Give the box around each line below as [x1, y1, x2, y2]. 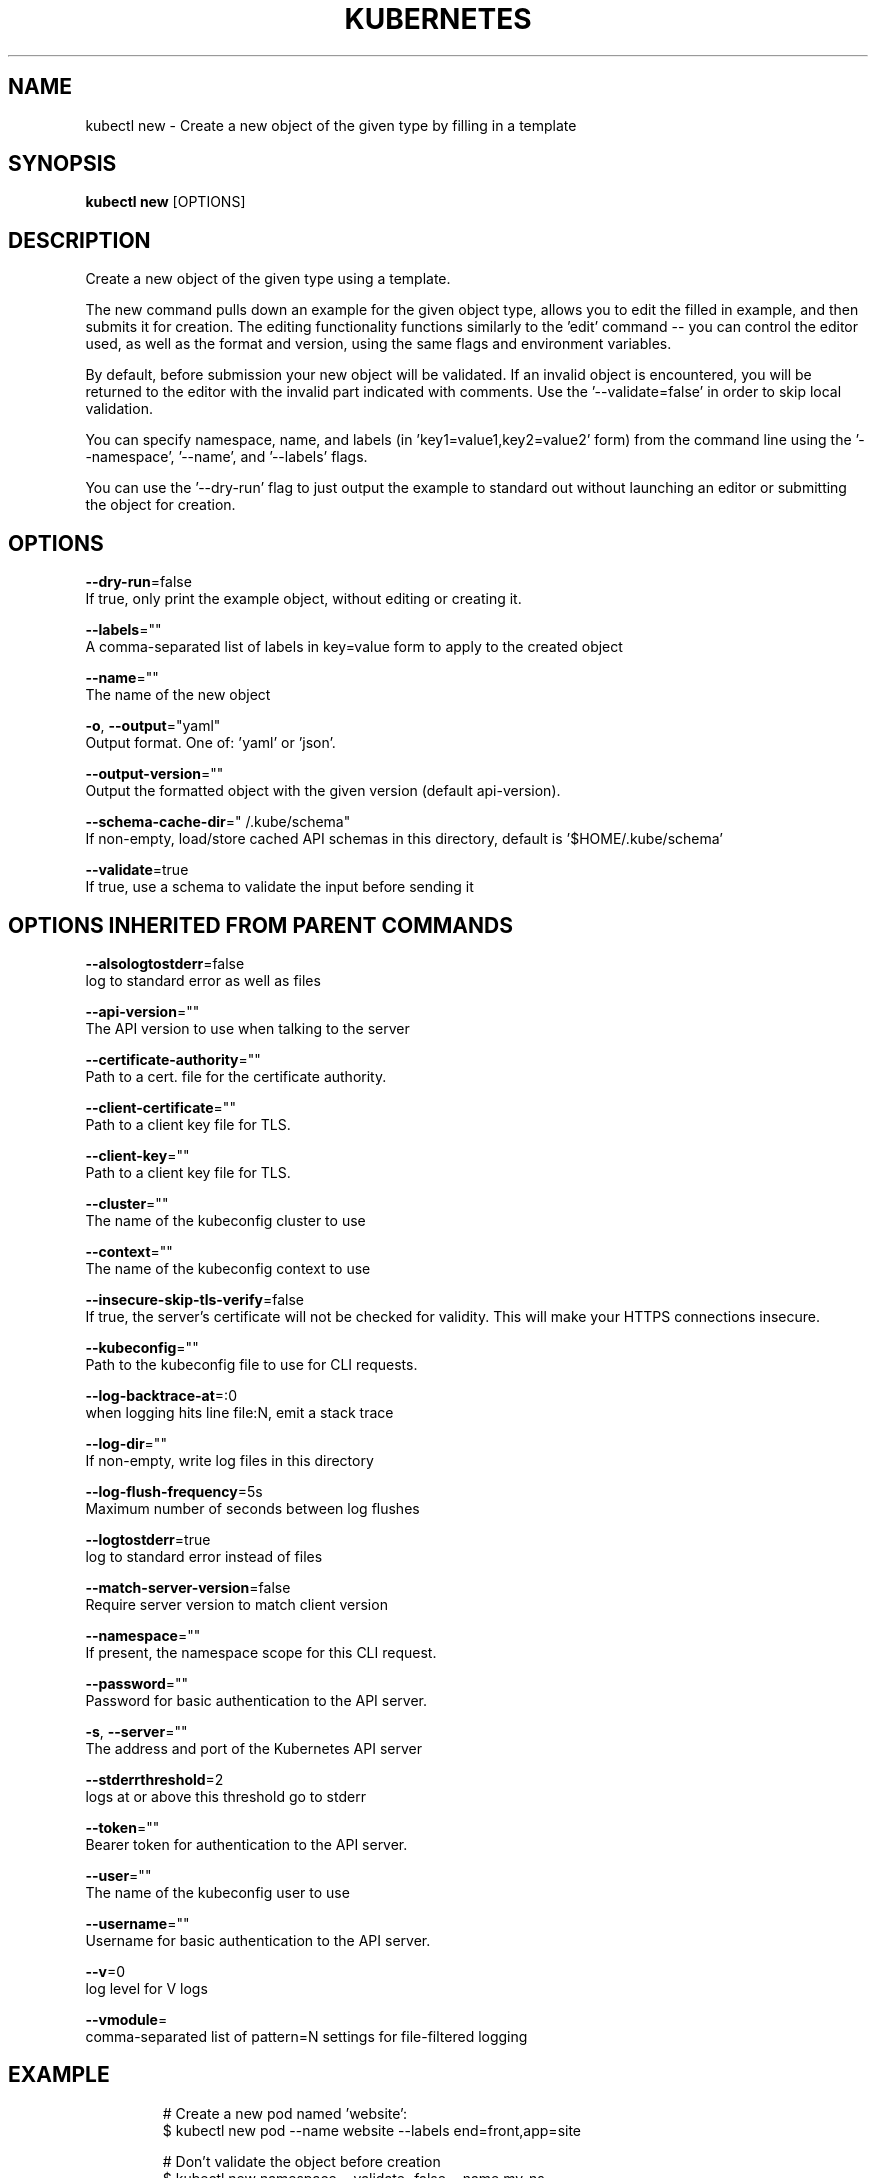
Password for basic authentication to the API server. [85, 1691, 428, 1709]
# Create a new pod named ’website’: [162, 2104, 408, 2122]
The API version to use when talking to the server [85, 1019, 410, 1037]
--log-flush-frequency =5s [85, 1482, 263, 1500]
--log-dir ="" [85, 1434, 167, 1452]
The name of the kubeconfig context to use [85, 1259, 371, 1277]
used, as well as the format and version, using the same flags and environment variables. [85, 335, 672, 353]
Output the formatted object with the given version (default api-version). [85, 782, 561, 800]
